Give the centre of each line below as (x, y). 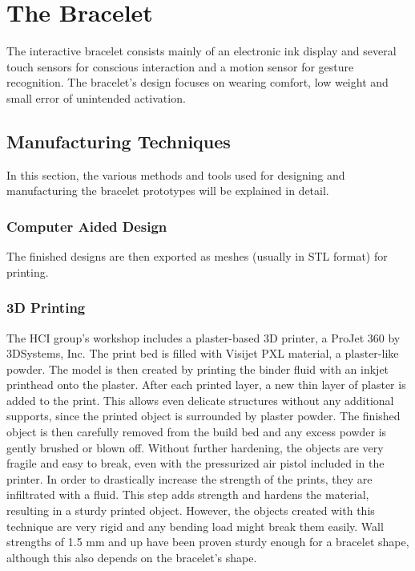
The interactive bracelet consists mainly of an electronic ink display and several (201, 51)
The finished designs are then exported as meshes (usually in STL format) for (197, 256)
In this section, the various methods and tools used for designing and (176, 174)
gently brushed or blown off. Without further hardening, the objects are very (195, 447)
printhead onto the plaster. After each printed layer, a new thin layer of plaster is (206, 385)
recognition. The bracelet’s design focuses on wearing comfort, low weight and (197, 82)
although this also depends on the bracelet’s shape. (132, 557)
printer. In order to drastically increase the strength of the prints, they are (189, 478)
